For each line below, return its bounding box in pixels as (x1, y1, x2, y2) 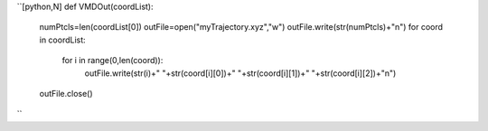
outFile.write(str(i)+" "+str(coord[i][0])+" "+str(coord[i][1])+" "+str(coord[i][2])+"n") (84, 68, 397, 79)
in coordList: (39, 34, 86, 45)
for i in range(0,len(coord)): (61, 55, 164, 66)
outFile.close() (39, 88, 94, 98)
